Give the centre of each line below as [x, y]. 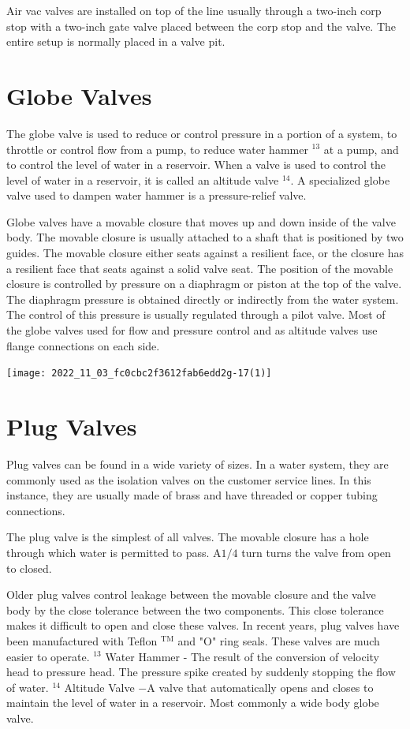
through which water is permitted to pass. [108, 552]
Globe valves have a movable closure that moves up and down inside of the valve [201, 221]
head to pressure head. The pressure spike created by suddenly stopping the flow [201, 672]
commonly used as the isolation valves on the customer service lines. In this [189, 479]
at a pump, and [361, 149]
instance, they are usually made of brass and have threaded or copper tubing [192, 495]
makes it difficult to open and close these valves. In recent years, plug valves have [203, 625]
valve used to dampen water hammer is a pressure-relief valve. [157, 195]
